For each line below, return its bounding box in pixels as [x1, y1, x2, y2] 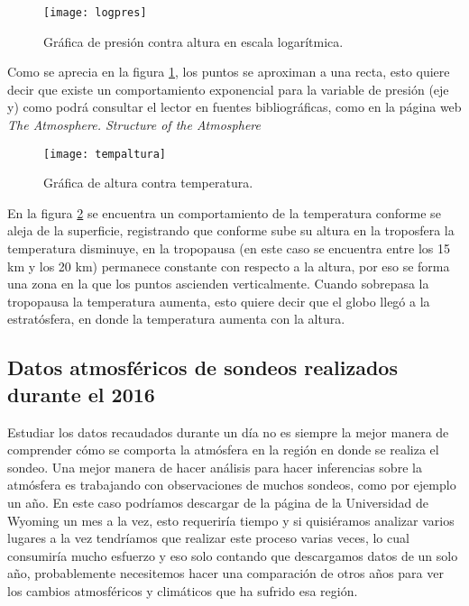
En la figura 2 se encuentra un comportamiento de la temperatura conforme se [7, 203, 441, 222]
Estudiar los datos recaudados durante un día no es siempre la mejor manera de [7, 422, 449, 441]
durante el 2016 [7, 380, 155, 408]
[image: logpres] [43, 6, 147, 19]
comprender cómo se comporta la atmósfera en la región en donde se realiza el [7, 440, 439, 459]
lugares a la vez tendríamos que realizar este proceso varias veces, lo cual [7, 528, 409, 547]
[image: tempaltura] [43, 147, 167, 161]
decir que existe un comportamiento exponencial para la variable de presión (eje [7, 79, 449, 98]
